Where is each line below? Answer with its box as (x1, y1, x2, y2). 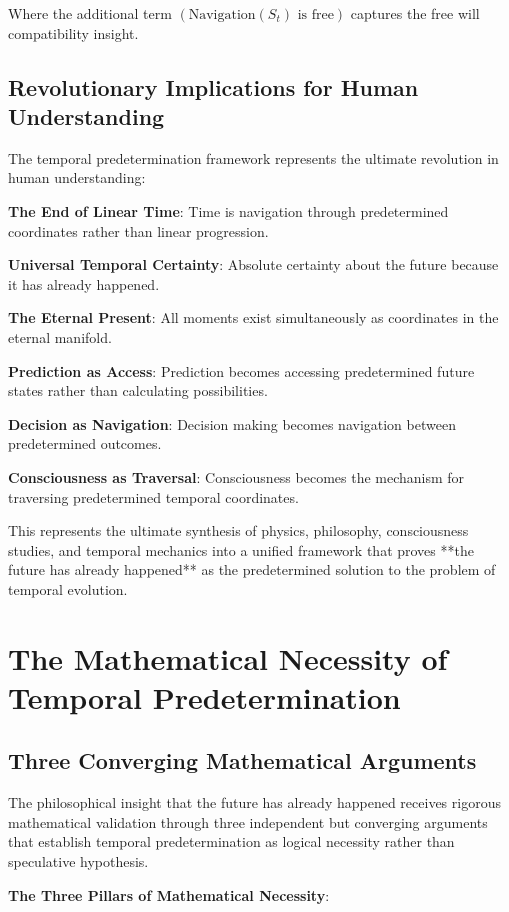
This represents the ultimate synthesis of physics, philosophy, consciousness (8, 520, 469, 541)
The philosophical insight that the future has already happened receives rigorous (8, 792, 501, 813)
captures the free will (350, 3, 480, 23)
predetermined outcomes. (8, 433, 162, 454)
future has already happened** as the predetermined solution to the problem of (8, 559, 496, 580)
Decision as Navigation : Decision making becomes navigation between (8, 413, 456, 434)
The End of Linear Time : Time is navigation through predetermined (8, 200, 449, 221)
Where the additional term (8, 3, 172, 23)
